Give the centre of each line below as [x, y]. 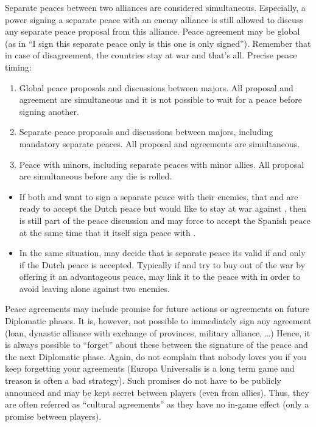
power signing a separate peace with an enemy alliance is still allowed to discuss [154, 19]
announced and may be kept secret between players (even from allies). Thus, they [157, 392]
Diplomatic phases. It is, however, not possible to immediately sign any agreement [158, 321]
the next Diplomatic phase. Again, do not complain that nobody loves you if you [156, 356]
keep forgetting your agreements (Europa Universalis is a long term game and [150, 368]
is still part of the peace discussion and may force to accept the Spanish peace [165, 220]
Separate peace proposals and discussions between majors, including [146, 132]
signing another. [49, 111]
